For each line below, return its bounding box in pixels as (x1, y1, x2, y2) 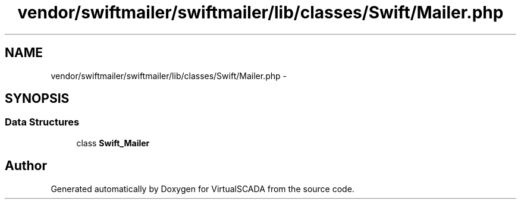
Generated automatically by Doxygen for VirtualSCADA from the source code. (51, 183, 354, 194)
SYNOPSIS (5, 91, 70, 106)
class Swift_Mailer (76, 137, 150, 148)
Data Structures (5, 116, 80, 128)
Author (5, 158, 47, 174)
